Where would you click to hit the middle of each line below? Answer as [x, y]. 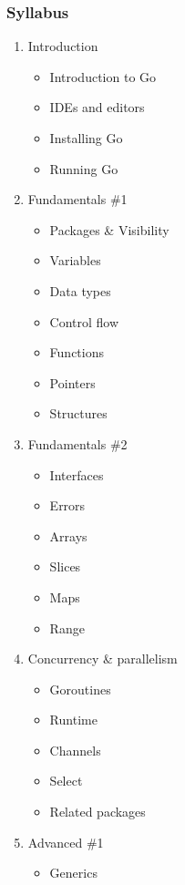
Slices [65, 566]
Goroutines [80, 689]
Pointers [72, 382]
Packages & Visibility [109, 229]
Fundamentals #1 [77, 199]
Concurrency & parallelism [103, 659]
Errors [67, 505]
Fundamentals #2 [77, 443]
